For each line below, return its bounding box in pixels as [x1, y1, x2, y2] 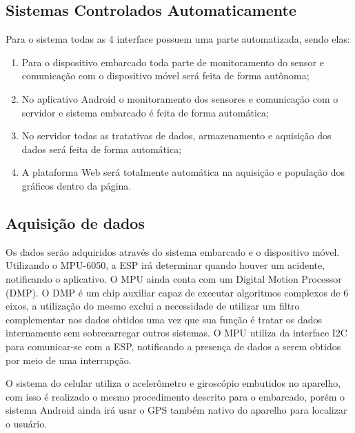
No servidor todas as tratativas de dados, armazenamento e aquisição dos [21, 128, 332, 143]
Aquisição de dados [6, 212, 145, 233]
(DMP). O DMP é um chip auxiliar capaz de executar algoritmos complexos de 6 [6, 285, 349, 299]
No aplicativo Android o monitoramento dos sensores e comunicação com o [21, 91, 338, 105]
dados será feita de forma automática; [21, 141, 182, 156]
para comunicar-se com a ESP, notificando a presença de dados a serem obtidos [6, 339, 341, 353]
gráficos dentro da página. [21, 178, 132, 192]
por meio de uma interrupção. [6, 352, 132, 367]
